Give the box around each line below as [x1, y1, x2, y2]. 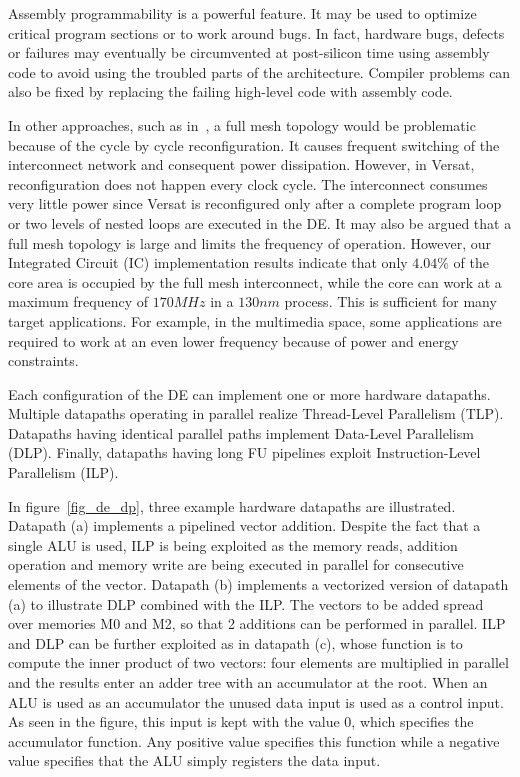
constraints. [8, 350, 79, 371]
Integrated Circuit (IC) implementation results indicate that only [8, 252, 408, 273]
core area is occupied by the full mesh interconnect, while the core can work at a [8, 271, 502, 292]
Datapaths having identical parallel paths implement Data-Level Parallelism [8, 422, 474, 443]
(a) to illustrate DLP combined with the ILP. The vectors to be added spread [8, 593, 484, 614]
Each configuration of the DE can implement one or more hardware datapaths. [8, 383, 491, 404]
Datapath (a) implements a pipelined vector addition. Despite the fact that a [8, 515, 481, 536]
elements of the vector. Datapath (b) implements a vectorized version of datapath [8, 574, 509, 595]
